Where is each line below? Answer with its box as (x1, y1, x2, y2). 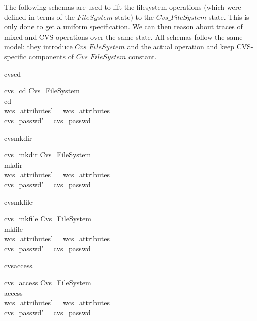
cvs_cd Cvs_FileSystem (4, 85, 80, 96)
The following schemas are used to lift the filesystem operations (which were (4, 2, 241, 12)
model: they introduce (4, 41, 73, 52)
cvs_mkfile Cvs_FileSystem (4, 213, 91, 224)
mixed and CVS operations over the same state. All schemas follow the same (4, 31, 243, 42)
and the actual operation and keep (127, 41, 234, 52)
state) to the (115, 11, 154, 22)
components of (28, 51, 74, 61)
